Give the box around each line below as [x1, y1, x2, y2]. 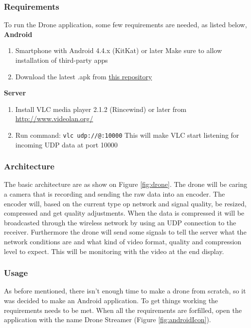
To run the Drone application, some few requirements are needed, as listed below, [4, 19, 247, 30]
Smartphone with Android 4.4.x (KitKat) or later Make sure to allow [15, 45, 222, 55]
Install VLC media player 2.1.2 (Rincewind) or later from [15, 104, 187, 114]
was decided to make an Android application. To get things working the [4, 295, 218, 305]
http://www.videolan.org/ [15, 113, 93, 124]
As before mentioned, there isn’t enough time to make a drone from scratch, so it [4, 286, 246, 296]
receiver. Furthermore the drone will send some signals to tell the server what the [4, 227, 247, 237]
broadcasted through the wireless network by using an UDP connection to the [4, 217, 236, 227]
